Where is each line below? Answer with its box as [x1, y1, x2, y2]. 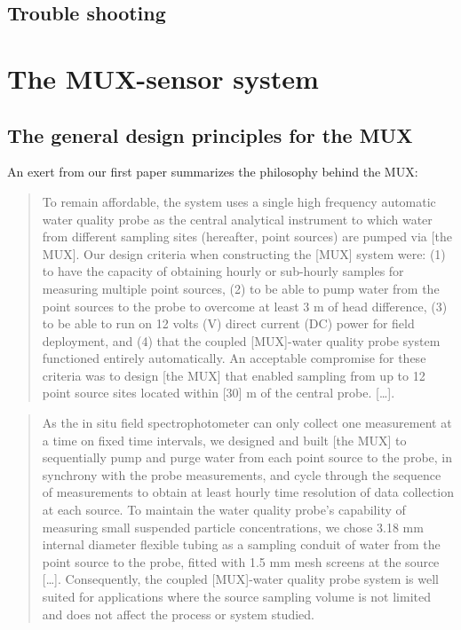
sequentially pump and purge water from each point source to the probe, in [42, 448, 452, 467]
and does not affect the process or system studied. [42, 604, 314, 623]
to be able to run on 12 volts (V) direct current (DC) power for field [42, 314, 415, 333]
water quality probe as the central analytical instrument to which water [42, 209, 433, 228]
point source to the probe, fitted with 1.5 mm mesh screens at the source [42, 552, 440, 571]
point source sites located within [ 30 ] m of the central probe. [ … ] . [42, 383, 395, 402]
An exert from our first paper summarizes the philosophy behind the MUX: [7, 162, 418, 181]
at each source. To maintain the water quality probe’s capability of [42, 500, 406, 519]
